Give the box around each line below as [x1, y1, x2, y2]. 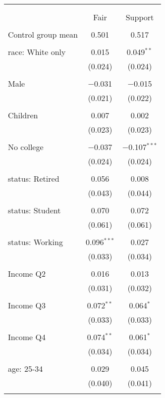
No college [8, 141, 44, 152]
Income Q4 [8, 331, 46, 343]
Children [8, 109, 38, 121]
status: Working [8, 236, 63, 248]
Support [125, 11, 154, 23]
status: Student [8, 204, 61, 216]
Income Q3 [8, 299, 46, 311]
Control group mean [8, 29, 78, 40]
